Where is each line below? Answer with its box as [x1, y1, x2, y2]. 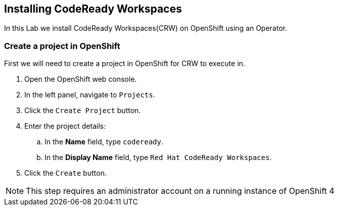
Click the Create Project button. [24, 106, 141, 115]
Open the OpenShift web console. [24, 75, 137, 84]
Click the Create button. [24, 169, 107, 178]
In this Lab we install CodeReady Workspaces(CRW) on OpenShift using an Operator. [4, 24, 287, 33]
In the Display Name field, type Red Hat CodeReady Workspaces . [45, 153, 272, 162]
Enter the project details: [24, 122, 106, 131]
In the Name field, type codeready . [45, 137, 163, 146]
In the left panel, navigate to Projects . [24, 90, 155, 99]
